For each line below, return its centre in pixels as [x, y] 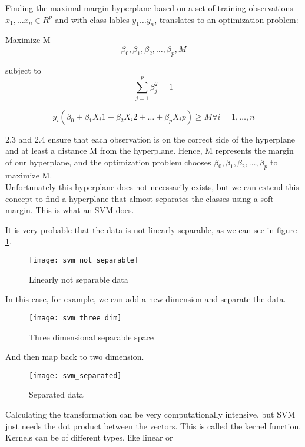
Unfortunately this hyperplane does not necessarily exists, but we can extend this [152, 187]
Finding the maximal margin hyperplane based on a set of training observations [149, 8]
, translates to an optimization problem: [226, 19]
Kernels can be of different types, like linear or [89, 437]
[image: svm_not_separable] [84, 261]
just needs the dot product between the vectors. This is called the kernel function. [153, 426]
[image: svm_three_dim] [75, 318]
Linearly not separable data [79, 279]
